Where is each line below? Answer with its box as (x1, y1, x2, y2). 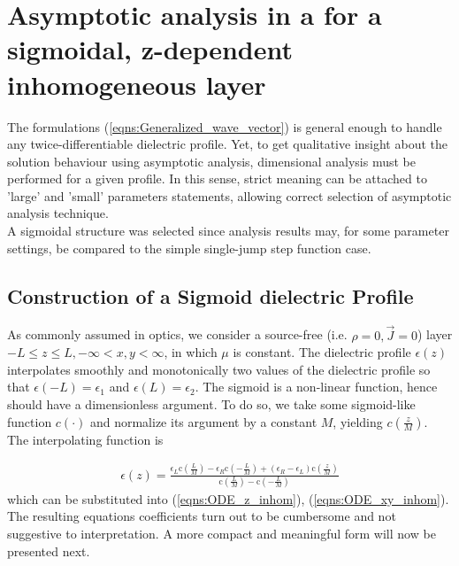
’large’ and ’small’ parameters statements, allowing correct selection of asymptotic (7, 186, 452, 205)
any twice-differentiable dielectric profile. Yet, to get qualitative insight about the (7, 135, 448, 153)
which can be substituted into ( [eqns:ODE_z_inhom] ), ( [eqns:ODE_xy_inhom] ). (7, 489, 449, 508)
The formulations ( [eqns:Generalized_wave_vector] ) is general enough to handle (7, 117, 442, 136)
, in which (164, 343, 218, 361)
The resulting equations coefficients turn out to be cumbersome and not (7, 507, 396, 525)
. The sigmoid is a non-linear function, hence (195, 377, 438, 396)
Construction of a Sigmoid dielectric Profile (7, 282, 414, 309)
